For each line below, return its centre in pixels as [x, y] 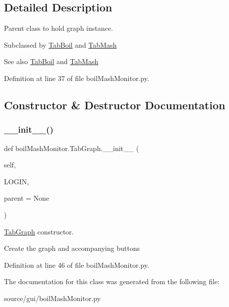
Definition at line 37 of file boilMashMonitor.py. [77, 78]
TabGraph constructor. [39, 231]
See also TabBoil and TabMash [51, 61]
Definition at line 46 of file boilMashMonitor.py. [77, 265]
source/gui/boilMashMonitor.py [53, 298]
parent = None [27, 198]
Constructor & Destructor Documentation [115, 105]
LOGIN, [17, 181]
